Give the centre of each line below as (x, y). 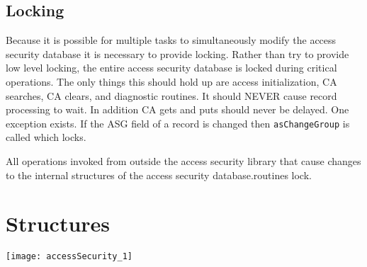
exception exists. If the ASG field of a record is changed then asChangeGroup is (178, 123)
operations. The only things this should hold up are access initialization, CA (171, 81)
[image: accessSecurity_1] (69, 257)
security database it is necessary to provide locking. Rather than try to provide (177, 53)
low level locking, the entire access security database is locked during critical (171, 68)
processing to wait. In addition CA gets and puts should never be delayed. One (177, 109)
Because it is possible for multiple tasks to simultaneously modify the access (171, 40)
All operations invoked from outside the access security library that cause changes (183, 161)
